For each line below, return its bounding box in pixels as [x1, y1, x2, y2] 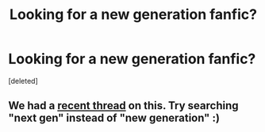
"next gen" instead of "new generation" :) [8, 111, 221, 125]
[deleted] [8, 76, 38, 85]
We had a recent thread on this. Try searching [8, 99, 240, 112]
